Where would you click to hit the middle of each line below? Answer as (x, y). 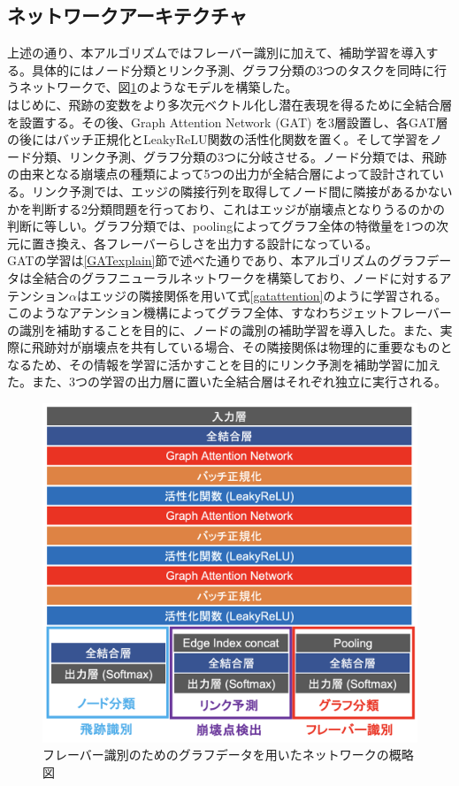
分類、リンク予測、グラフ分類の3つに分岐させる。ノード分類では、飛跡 (239, 156)
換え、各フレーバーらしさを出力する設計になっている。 (217, 243)
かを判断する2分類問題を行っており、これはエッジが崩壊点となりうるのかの (226, 208)
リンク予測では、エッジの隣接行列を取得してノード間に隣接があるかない (242, 191)
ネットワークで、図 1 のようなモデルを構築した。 (158, 87)
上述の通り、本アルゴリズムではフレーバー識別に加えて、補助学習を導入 (217, 53)
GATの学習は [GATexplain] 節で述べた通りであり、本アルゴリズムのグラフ (217, 260)
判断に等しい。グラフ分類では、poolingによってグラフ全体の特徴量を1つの (222, 226)
